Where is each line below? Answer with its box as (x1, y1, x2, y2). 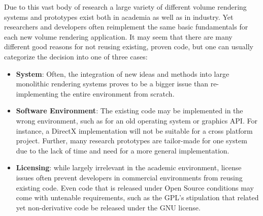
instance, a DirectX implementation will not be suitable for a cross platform (16, 125, 253, 136)
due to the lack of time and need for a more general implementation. (16, 145, 229, 156)
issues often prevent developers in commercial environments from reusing (16, 172, 243, 182)
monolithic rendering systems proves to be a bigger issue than (16, 78, 209, 89)
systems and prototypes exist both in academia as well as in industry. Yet (4, 11, 234, 22)
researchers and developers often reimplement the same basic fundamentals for (4, 21, 248, 32)
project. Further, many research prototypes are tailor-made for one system (16, 135, 247, 146)
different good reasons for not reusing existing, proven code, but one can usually (4, 41, 253, 52)
